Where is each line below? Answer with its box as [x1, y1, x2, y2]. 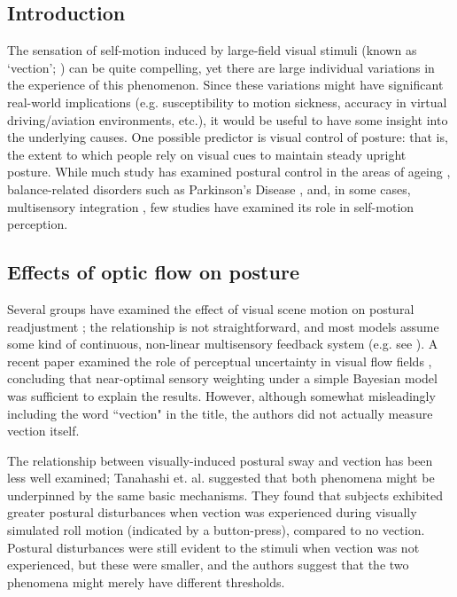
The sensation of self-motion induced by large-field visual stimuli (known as [7, 41, 417, 59]
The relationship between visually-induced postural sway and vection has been [7, 451, 433, 469]
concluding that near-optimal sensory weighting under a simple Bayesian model [7, 369, 438, 388]
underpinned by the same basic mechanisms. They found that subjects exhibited [7, 485, 444, 504]
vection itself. [7, 421, 80, 440]
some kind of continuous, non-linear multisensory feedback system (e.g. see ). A [7, 334, 438, 353]
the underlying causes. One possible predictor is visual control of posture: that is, [7, 128, 448, 146]
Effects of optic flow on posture [7, 258, 299, 286]
